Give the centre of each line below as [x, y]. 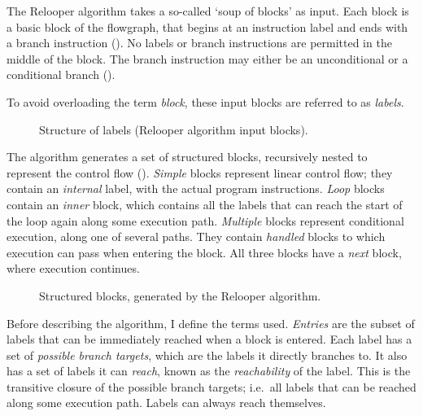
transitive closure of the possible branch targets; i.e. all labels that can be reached [211, 386]
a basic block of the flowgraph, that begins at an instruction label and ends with [207, 26]
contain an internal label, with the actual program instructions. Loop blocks [196, 188]
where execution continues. [73, 268]
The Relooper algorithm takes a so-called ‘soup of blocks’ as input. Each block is [208, 11]
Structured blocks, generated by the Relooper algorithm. [180, 295]
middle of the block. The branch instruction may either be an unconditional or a [207, 58]
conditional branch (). [61, 74]
